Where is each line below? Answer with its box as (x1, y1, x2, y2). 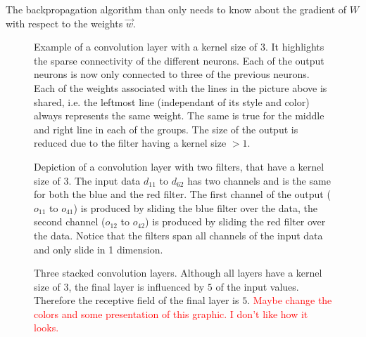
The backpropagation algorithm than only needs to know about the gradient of (6, 2, 347, 16)
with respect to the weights (6, 15, 123, 30)
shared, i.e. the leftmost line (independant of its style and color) (34, 94, 310, 109)
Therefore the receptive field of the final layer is (34, 293, 239, 308)
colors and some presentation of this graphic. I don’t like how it (34, 306, 308, 321)
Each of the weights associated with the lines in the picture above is (34, 80, 327, 95)
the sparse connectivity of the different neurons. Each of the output (34, 53, 324, 67)
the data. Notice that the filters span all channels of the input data (34, 227, 323, 242)
